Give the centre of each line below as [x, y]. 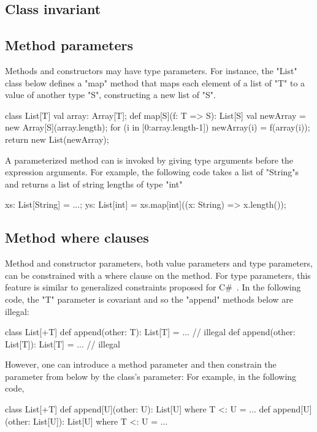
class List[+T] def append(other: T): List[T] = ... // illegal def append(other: [150, 332]
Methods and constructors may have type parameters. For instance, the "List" [151, 70]
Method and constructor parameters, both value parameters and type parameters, [159, 263]
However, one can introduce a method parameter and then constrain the [141, 364]
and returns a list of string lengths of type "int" [94, 184]
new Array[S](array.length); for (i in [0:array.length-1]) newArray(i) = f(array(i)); [158, 127]
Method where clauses [77, 237]
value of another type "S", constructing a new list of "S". [110, 95]
